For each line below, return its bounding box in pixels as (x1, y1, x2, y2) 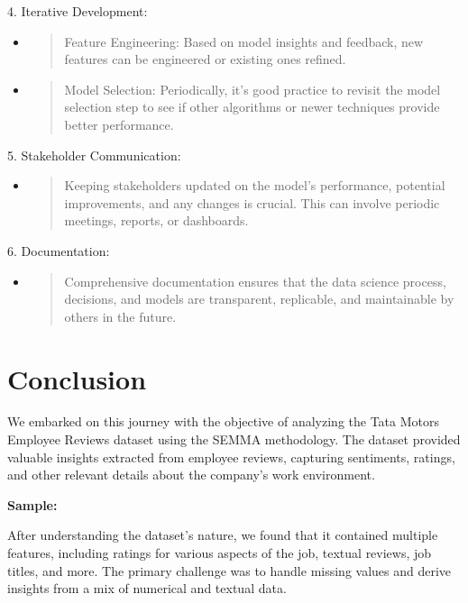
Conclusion (7, 360, 147, 397)
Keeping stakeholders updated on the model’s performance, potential (64, 176, 445, 195)
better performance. (64, 114, 174, 133)
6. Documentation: (7, 241, 110, 260)
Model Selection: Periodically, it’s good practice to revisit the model (64, 79, 441, 98)
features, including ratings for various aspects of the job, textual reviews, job (7, 544, 432, 562)
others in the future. (64, 306, 177, 325)
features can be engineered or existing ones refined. (64, 50, 346, 69)
